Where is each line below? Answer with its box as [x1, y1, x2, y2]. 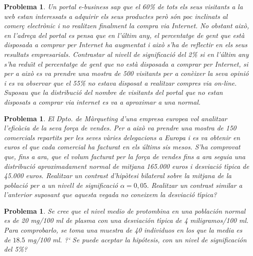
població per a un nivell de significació [4, 180, 118, 190]
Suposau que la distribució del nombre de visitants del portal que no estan [4, 87, 223, 97]
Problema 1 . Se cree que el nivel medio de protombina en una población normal [4, 205, 246, 216]
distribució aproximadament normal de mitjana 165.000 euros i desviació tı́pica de [4, 161, 249, 171]
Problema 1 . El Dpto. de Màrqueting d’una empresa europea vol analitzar [4, 113, 227, 123]
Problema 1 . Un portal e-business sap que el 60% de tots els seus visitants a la [4, 1, 243, 11]
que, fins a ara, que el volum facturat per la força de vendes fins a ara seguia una [4, 151, 246, 161]
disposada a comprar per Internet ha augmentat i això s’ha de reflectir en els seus [4, 39, 248, 50]
